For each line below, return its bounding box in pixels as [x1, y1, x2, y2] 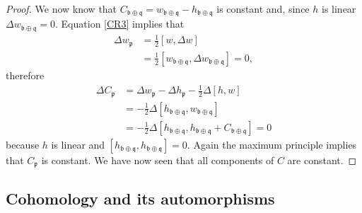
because [6, 137, 40, 151]
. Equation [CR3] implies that [55, 16, 185, 31]
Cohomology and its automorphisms [6, 188, 275, 209]
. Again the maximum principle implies [187, 137, 357, 151]
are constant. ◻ [287, 152, 357, 167]
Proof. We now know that [6, 1, 117, 16]
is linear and [51, 137, 105, 151]
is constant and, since [216, 1, 310, 16]
